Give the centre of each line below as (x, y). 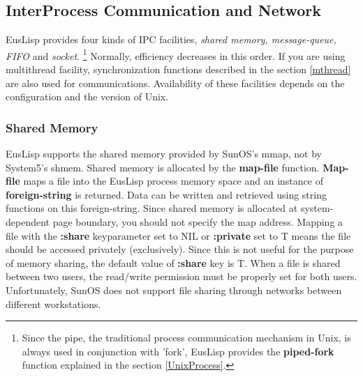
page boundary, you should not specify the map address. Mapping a (198, 222)
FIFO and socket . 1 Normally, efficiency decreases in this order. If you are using (176, 54)
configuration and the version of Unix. (87, 97)
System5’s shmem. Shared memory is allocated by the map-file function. (163, 167)
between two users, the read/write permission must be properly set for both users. (181, 276)
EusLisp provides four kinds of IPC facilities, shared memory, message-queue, (171, 39)
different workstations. (53, 303)
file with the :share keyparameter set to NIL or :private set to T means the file (178, 235)
